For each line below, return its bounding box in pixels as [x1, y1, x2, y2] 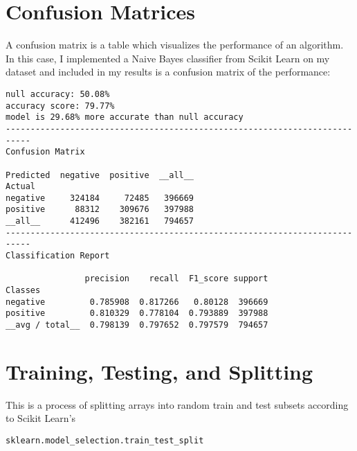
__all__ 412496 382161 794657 [6, 216, 194, 227]
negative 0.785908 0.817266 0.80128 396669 [6, 297, 268, 307]
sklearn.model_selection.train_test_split [6, 436, 204, 445]
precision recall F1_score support [84, 274, 268, 284]
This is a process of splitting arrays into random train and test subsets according [6, 397, 349, 412]
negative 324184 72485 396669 [6, 193, 194, 203]
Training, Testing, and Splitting [6, 357, 313, 385]
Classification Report [6, 251, 110, 261]
